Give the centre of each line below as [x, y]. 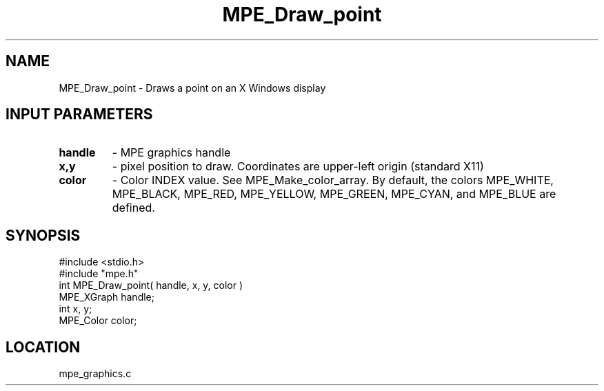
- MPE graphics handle [171, 153]
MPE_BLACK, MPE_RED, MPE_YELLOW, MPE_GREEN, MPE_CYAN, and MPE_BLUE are [334, 194]
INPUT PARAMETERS [79, 114]
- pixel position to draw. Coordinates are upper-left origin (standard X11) [298, 167]
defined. [133, 208]
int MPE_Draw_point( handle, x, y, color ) [151, 285]
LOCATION [43, 347]
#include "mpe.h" [99, 274]
